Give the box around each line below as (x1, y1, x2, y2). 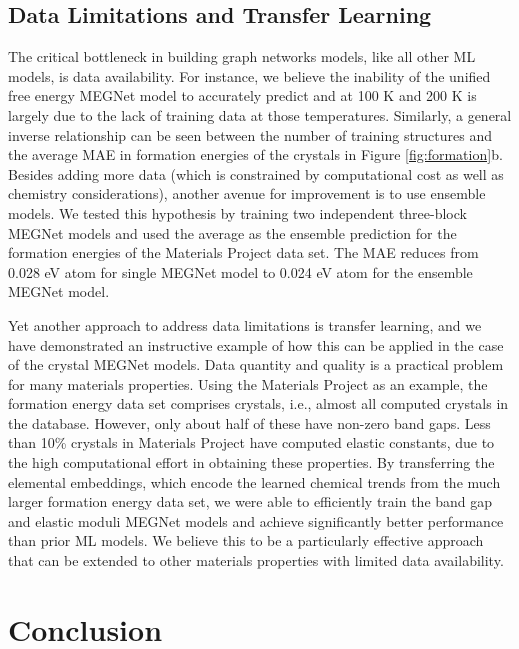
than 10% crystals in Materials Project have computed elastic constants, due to (8, 432, 495, 453)
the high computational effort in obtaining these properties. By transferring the (8, 452, 495, 473)
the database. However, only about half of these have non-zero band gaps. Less (8, 412, 491, 433)
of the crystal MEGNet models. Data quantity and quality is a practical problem (8, 354, 504, 375)
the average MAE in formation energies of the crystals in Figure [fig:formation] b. (8, 144, 503, 165)
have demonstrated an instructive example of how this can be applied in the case (8, 334, 504, 355)
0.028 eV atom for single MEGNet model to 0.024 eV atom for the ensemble (8, 261, 473, 282)
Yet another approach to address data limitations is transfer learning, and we (8, 314, 482, 335)
